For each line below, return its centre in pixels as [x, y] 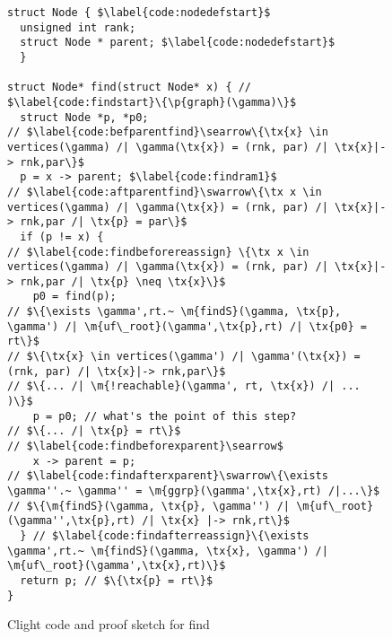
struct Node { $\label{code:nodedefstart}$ [139, 13]
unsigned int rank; [78, 27]
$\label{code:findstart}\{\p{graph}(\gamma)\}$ [152, 102]
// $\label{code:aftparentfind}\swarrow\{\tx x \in [165, 192]
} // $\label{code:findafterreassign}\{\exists [165, 535]
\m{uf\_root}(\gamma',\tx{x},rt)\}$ [117, 566]
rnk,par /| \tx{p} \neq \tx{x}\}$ [123, 281]
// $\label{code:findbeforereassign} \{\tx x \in [158, 252]
